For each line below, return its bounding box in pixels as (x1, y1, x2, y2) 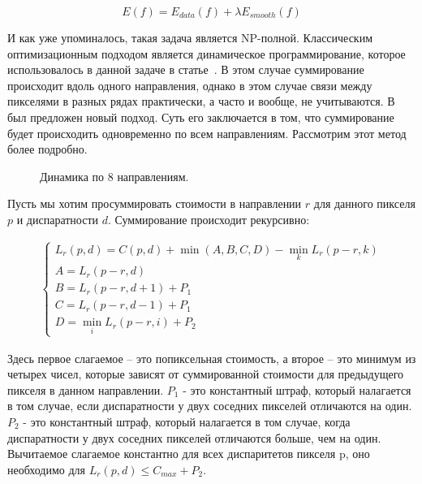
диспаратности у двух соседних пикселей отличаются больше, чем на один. (7, 429, 381, 446)
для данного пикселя (313, 195, 416, 212)
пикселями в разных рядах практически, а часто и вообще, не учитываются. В (7, 93, 395, 110)
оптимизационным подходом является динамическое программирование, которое (7, 45, 406, 62)
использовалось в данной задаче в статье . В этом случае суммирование (7, 61, 364, 78)
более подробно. (7, 140, 88, 158)
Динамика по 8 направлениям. (40, 167, 189, 184)
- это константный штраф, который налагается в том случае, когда (23, 413, 351, 430)
